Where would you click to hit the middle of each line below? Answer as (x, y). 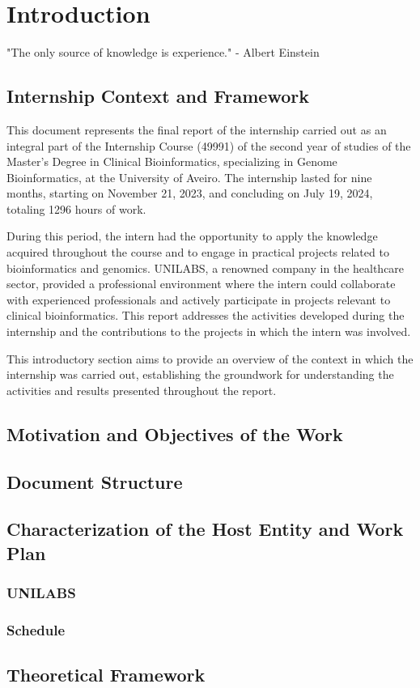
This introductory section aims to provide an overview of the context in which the (210, 358)
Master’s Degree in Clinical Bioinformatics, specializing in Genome (172, 161)
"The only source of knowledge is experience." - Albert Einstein (163, 52)
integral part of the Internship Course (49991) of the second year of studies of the (209, 145)
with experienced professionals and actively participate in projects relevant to (199, 299)
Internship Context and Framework (158, 96)
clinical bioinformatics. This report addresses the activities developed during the (206, 315)
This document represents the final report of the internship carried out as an (197, 129)
